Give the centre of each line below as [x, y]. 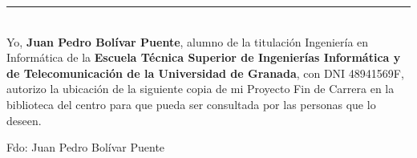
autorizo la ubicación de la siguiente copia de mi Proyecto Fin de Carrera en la [200, 89]
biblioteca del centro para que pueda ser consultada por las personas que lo [191, 104]
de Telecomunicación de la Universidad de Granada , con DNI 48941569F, [205, 73]
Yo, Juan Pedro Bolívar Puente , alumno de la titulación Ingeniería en [188, 41]
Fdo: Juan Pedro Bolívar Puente [86, 147]
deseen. [24, 120]
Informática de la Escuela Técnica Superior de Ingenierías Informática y [204, 57]
